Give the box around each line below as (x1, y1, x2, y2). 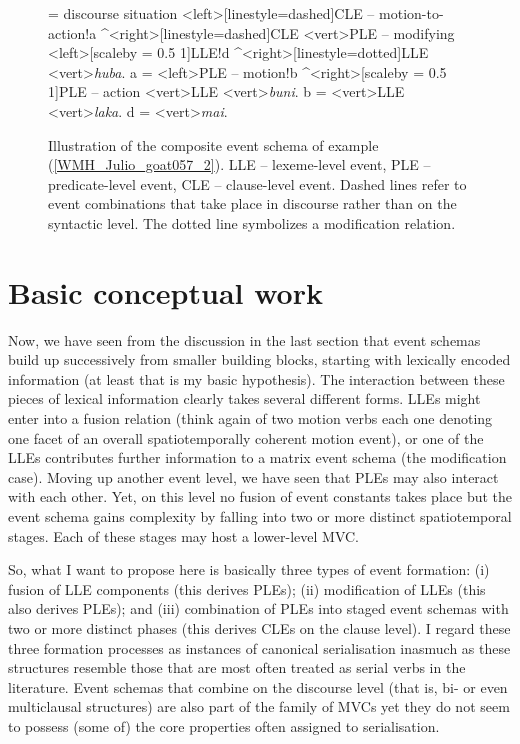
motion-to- (379, 3, 444, 23)
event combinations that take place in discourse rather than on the (48, 193, 457, 214)
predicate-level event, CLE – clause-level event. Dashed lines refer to (48, 173, 467, 194)
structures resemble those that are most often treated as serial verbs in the (8, 657, 466, 678)
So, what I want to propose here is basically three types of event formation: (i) (8, 559, 490, 580)
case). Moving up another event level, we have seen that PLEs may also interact (8, 466, 499, 487)
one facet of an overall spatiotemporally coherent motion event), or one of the (8, 427, 484, 448)
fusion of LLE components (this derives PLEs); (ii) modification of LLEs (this (8, 578, 486, 599)
